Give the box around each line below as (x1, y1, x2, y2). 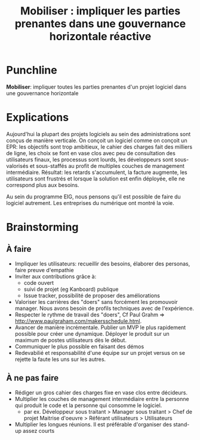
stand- (173, 421, 190, 428)
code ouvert (23, 279, 54, 286)
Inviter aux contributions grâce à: (14, 273, 97, 280)
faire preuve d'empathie (14, 266, 74, 273)
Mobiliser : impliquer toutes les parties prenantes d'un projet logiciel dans (6, 83, 187, 91)
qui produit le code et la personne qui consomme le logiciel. (14, 402, 162, 409)
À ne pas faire (6, 373, 59, 383)
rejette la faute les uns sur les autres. (14, 355, 106, 363)
